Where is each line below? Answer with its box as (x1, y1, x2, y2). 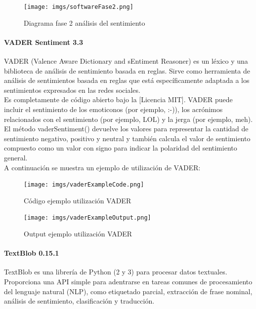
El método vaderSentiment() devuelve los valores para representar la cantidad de (4, 123, 249, 134)
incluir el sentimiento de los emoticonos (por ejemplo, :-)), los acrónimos (4, 104, 223, 115)
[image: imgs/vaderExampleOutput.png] (24, 214, 151, 222)
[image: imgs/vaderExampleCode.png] (24, 181, 144, 189)
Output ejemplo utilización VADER (24, 229, 132, 239)
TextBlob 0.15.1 (4, 248, 59, 258)
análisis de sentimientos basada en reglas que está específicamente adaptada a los (4, 75, 250, 85)
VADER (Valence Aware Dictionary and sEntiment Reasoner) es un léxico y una (4, 56, 248, 66)
